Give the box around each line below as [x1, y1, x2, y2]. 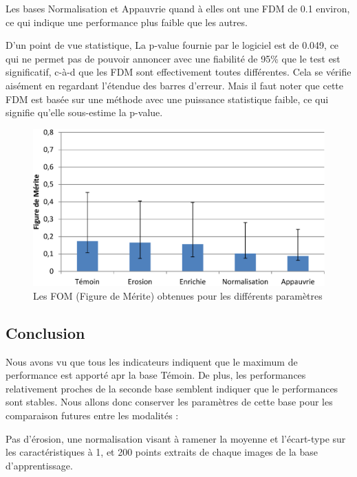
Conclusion [6, 322, 85, 343]
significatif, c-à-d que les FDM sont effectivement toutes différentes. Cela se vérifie [6, 65, 351, 79]
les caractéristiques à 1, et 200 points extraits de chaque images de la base [6, 445, 318, 459]
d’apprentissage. [6, 458, 73, 472]
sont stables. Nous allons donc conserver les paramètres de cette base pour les [6, 395, 333, 409]
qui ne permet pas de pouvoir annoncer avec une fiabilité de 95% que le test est [6, 51, 340, 65]
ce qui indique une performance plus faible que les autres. [6, 14, 248, 29]
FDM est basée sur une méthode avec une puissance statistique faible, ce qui [6, 91, 329, 106]
